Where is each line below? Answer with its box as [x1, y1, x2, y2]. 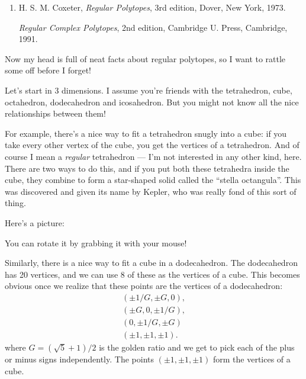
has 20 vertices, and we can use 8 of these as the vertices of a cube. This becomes [5, 268, 300, 280]
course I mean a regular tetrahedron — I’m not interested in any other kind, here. [5, 150, 302, 162]
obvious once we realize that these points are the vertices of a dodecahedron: [5, 280, 283, 292]
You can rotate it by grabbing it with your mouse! [5, 236, 187, 249]
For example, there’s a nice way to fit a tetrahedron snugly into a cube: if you [5, 127, 287, 139]
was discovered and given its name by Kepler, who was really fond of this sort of [5, 185, 297, 197]
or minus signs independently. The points [5, 353, 154, 365]
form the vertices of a [212, 353, 291, 365]
